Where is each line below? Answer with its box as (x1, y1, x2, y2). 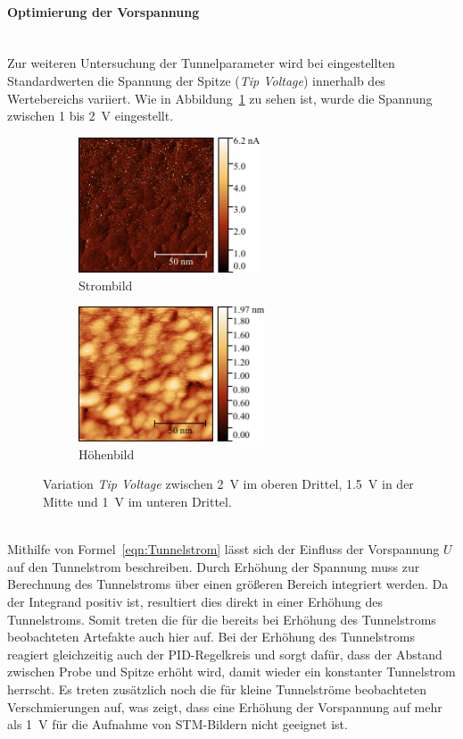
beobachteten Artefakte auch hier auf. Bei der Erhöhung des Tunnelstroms (7, 627, 416, 646)
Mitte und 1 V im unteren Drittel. (43, 492, 232, 511)
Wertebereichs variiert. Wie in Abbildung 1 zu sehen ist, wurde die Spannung (7, 88, 433, 107)
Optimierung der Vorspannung (7, 2, 200, 21)
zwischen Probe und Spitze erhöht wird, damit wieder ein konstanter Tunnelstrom (7, 662, 456, 681)
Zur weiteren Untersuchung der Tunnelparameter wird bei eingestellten (7, 54, 395, 72)
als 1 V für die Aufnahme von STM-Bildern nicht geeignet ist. (7, 715, 348, 734)
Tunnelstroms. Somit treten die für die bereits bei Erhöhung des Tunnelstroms (7, 609, 436, 628)
